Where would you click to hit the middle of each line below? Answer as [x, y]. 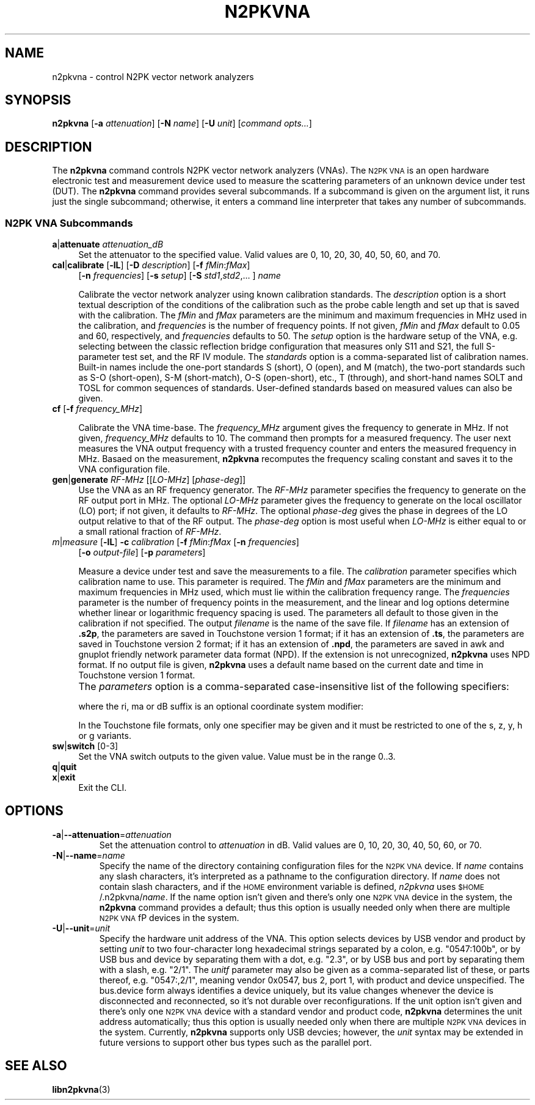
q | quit [64, 767]
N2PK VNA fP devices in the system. [169, 917]
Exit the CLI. [103, 788]
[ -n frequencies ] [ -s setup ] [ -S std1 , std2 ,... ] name [180, 276]
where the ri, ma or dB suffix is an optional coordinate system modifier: [221, 707]
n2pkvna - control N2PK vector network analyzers [153, 76]
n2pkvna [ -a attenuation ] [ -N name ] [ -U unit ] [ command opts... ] [182, 123]
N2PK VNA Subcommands [69, 223]
